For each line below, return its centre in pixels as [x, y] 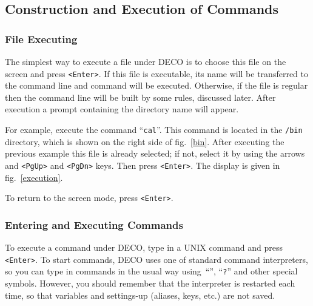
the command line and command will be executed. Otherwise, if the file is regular [156, 85]
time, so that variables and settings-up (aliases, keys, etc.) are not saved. [140, 295]
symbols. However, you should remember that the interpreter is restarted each [150, 283]
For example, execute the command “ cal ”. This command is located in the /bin [154, 130]
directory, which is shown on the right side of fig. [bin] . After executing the [145, 141]
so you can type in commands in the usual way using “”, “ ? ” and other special [151, 271]
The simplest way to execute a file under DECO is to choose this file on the [146, 61]
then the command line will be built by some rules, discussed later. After [140, 97]
